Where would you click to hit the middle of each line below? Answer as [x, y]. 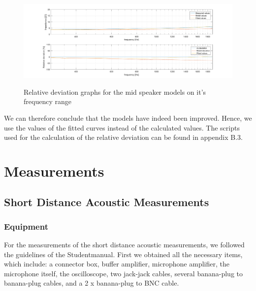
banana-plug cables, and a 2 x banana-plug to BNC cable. [92, 283]
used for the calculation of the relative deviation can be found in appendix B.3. [123, 137]
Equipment [26, 226]
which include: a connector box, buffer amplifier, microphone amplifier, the [117, 264]
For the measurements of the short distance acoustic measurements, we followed [124, 245]
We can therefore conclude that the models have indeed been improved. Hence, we [128, 118]
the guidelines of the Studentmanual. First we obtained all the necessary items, [123, 254]
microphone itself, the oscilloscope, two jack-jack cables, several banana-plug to [123, 273]
